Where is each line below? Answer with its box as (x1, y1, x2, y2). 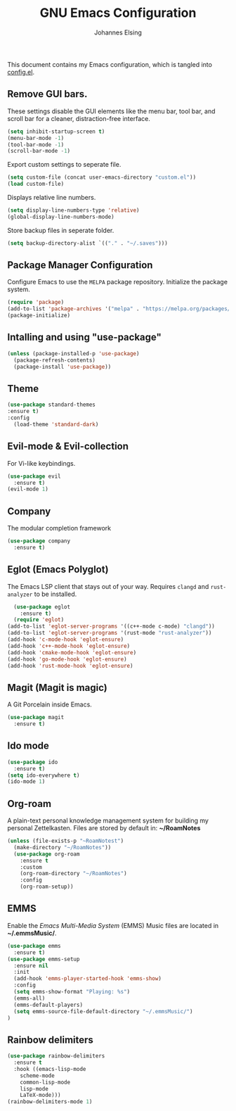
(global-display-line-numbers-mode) (7, 213, 114, 220)
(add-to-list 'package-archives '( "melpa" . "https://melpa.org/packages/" (7, 305, 234, 312)
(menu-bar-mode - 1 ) (7, 134, 65, 141)
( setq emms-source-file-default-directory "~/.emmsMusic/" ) (13, 1008, 193, 1015)
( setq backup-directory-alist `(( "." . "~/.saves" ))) (7, 239, 169, 247)
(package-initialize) (7, 312, 71, 319)
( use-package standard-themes (7, 401, 96, 409)
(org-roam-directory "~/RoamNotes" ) (20, 870, 128, 877)
